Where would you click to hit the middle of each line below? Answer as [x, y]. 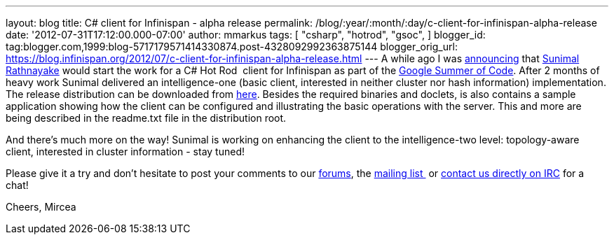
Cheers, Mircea [41, 207]
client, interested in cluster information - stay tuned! [125, 151]
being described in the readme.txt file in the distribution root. [146, 118]
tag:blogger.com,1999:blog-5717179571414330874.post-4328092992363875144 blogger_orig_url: [232, 47]
